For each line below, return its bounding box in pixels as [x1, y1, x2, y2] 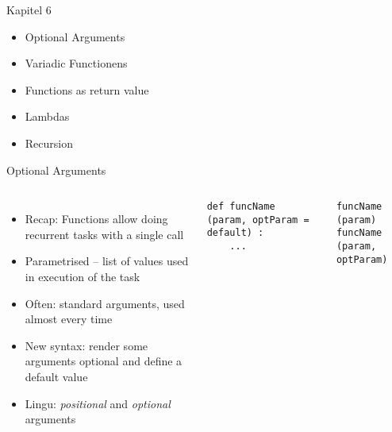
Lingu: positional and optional [25, 395, 171, 411]
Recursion [25, 134, 73, 151]
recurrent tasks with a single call [25, 226, 184, 242]
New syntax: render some [25, 337, 148, 353]
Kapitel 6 [6, 2, 52, 17]
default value [25, 368, 88, 384]
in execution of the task [25, 268, 140, 284]
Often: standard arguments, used [25, 295, 185, 311]
